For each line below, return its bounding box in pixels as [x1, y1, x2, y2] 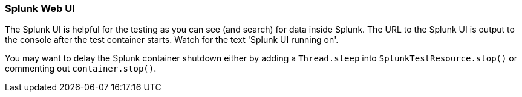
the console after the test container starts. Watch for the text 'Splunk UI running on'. [5, 34, 339, 45]
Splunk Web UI [5, 2, 75, 14]
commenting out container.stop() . [5, 63, 157, 74]
